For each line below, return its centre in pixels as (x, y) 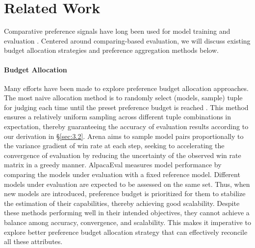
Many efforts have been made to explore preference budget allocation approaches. (126, 88)
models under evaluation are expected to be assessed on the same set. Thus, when (127, 184)
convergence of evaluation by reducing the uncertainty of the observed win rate (123, 155)
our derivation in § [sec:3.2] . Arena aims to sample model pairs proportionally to (124, 136)
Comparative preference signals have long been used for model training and (117, 31)
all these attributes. (33, 241)
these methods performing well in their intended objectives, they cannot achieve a (127, 213)
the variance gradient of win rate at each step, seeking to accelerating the (114, 146)
